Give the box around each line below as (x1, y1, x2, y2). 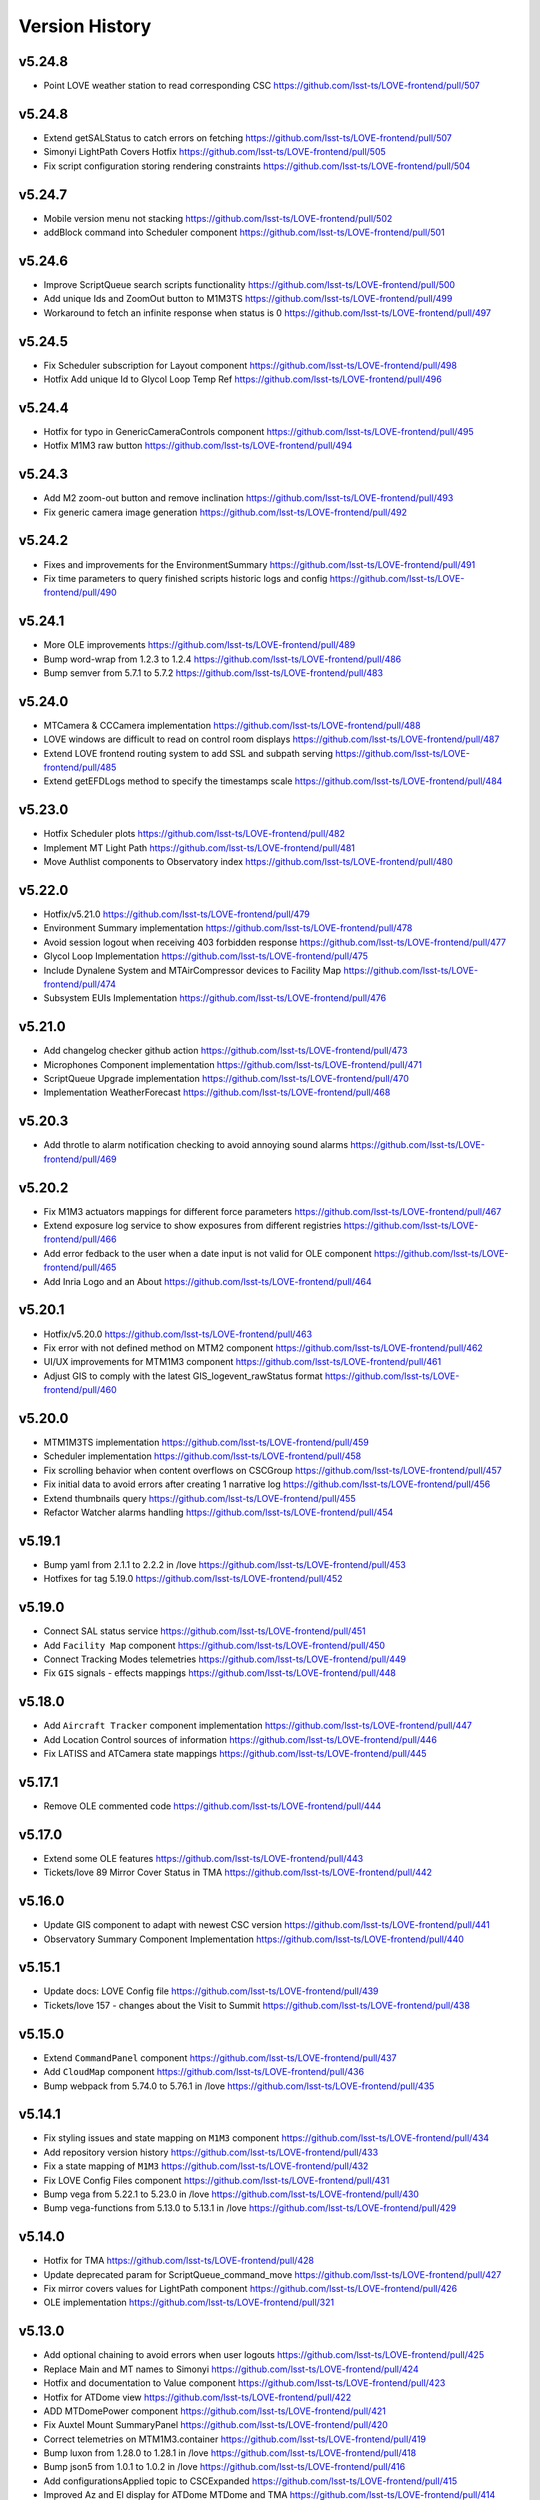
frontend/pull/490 (43, 586, 117, 599)
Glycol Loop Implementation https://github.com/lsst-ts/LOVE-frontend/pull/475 (43, 950, 369, 962)
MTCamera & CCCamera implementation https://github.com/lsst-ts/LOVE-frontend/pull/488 (43, 719, 421, 731)
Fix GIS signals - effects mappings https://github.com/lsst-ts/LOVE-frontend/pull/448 (43, 1667, 397, 1679)
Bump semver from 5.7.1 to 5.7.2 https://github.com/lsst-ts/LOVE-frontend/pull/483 (43, 667, 384, 679)
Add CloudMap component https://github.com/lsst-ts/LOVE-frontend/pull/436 (43, 2066, 365, 2078)
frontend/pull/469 (43, 1153, 117, 1165)
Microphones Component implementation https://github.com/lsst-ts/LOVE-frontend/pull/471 (43, 1058, 422, 1070)
